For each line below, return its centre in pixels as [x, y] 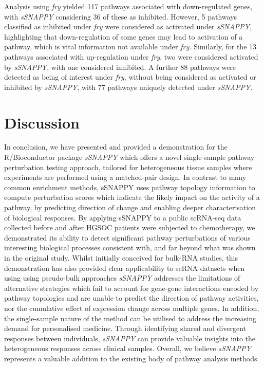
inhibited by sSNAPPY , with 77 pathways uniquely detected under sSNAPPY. [128, 87]
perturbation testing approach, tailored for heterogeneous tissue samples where [128, 167]
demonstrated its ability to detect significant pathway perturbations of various [127, 237]
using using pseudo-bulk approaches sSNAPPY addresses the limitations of [122, 278]
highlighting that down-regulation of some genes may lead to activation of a [124, 36]
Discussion [42, 122]
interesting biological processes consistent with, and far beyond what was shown [130, 247]
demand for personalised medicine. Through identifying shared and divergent [125, 328]
